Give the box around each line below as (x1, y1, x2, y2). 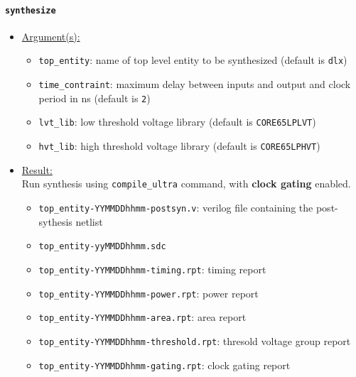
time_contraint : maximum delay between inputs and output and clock (38, 77, 351, 92)
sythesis (38, 214, 72, 229)
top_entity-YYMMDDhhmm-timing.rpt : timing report (38, 261, 266, 276)
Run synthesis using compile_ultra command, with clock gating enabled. (21, 176, 351, 191)
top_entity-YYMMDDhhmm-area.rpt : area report (38, 310, 247, 324)
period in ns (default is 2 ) (38, 90, 151, 105)
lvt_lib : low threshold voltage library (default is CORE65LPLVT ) (38, 114, 316, 129)
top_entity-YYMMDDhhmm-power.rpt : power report (38, 285, 259, 300)
